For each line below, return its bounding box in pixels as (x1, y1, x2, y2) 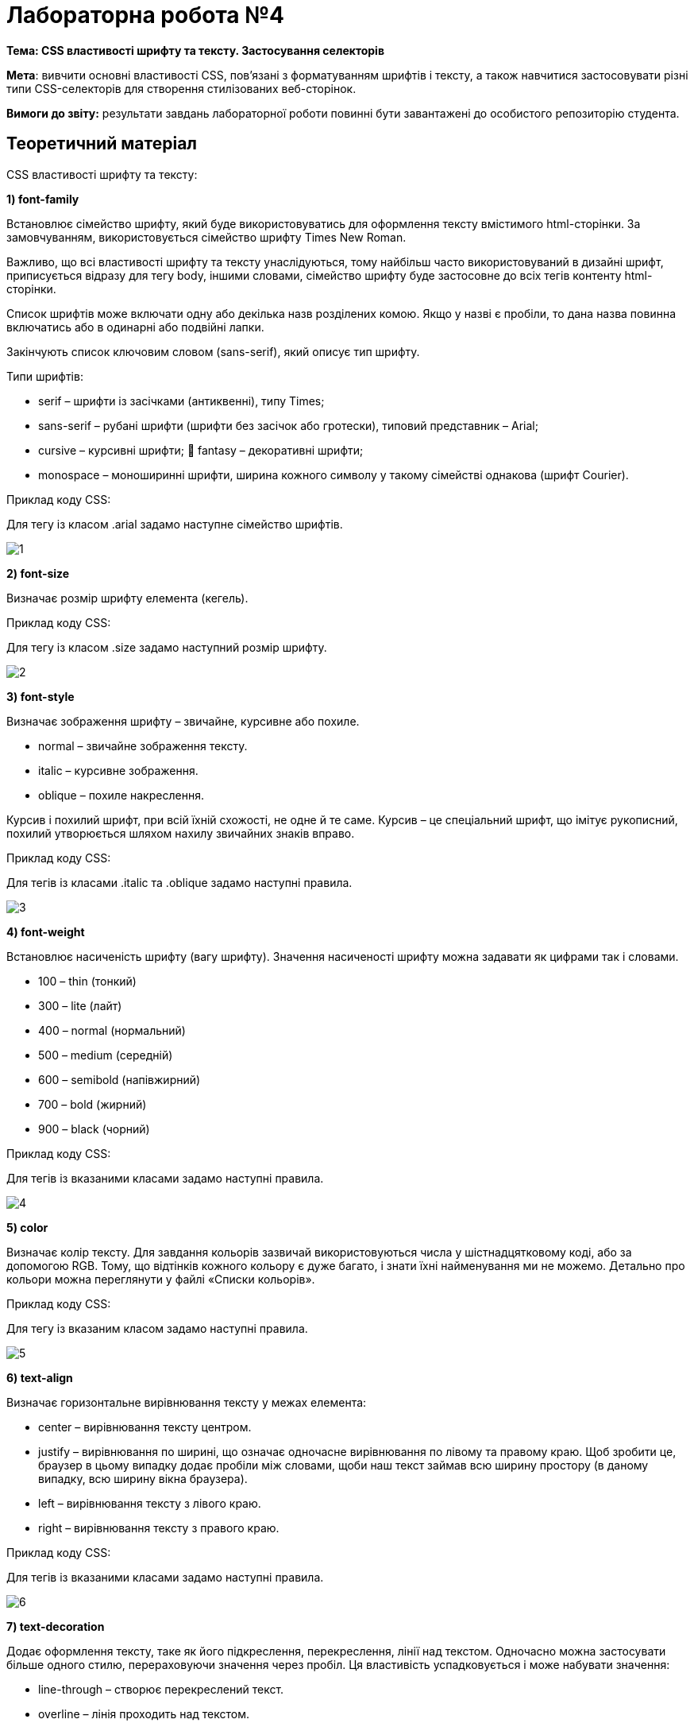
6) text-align (6, 1370, 73, 1384)
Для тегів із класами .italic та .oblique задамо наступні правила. (6, 875, 353, 889)
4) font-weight (6, 924, 85, 939)
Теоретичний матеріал (6, 134, 198, 154)
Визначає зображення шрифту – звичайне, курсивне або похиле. (6, 714, 360, 728)
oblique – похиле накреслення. (38, 788, 204, 802)
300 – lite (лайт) (38, 998, 122, 1013)
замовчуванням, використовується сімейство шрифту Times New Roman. (6, 230, 407, 244)
